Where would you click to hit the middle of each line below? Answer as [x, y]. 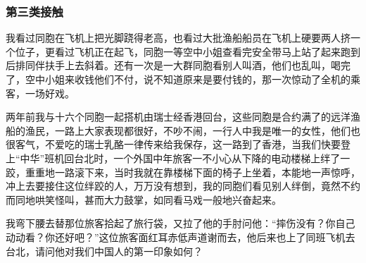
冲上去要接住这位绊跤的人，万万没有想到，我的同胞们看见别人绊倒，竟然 [173, 186]
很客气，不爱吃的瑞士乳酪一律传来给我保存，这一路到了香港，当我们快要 [173, 144]
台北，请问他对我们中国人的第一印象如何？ [104, 251]
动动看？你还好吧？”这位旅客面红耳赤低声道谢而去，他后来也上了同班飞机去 [181, 237]
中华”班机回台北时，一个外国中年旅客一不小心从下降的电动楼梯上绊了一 [185, 158]
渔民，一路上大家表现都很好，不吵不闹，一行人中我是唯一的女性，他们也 [193, 130]
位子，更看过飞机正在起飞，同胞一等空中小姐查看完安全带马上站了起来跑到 [188, 51]
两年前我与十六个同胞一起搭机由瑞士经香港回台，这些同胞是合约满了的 [168, 117]
